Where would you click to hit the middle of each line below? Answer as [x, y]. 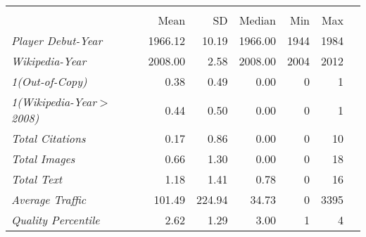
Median [257, 20]
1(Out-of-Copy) [49, 81]
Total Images [43, 159]
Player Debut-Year [57, 40]
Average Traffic [49, 199]
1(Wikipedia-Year [54, 102]
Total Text [37, 179]
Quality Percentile [56, 220]
